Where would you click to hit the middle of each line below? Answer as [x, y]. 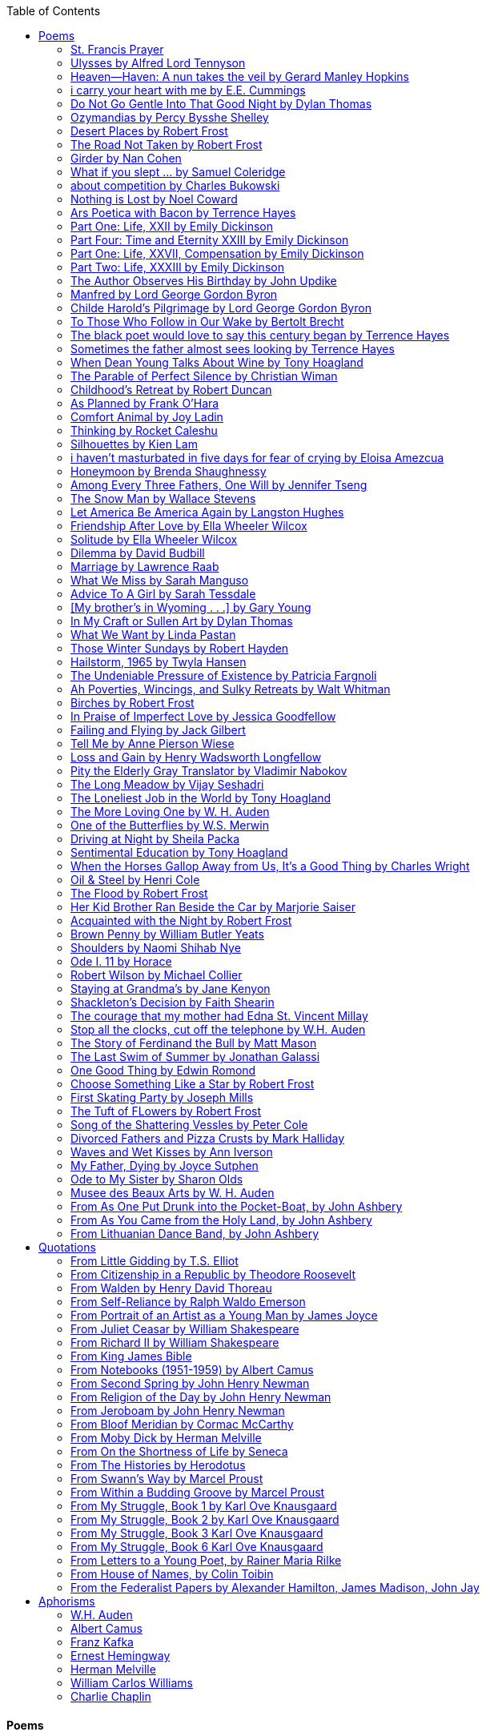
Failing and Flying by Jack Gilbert [158, 730]
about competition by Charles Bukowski [175, 185]
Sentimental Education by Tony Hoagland [179, 852]
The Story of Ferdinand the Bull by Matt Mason [194, 1043]
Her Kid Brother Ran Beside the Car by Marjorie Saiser [213, 907]
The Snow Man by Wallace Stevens [163, 498]
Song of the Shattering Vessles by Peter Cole [189, 1125]
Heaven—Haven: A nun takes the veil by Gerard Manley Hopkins [240, 76]
